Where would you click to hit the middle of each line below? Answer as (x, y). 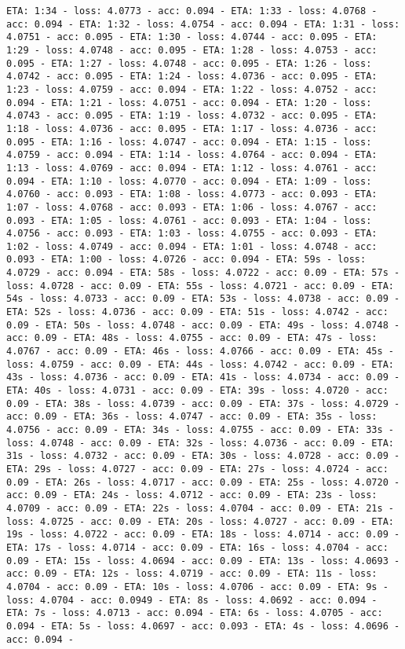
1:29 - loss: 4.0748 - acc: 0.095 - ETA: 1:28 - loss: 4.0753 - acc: (192, 50)
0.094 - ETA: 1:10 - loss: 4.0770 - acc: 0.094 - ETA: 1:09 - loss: (189, 181)
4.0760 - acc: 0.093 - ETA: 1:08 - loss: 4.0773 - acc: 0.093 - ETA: (192, 194)
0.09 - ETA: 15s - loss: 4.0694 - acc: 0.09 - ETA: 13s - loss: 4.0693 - (203, 561)
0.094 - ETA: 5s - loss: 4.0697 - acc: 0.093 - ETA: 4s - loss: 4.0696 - (203, 626)
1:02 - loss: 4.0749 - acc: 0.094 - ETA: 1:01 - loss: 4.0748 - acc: (192, 246)
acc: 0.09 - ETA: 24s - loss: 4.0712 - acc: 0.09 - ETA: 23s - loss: (192, 495)
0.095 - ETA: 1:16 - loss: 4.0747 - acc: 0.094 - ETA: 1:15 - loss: (189, 142)
